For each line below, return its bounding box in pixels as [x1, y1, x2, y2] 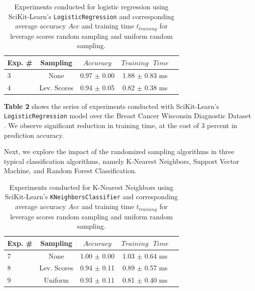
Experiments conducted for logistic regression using [14, 1, 169, 11]
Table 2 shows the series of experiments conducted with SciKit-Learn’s [4, 101, 219, 111]
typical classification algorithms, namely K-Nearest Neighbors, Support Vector [4, 156, 239, 166]
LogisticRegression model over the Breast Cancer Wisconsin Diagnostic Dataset [4, 110, 252, 121]
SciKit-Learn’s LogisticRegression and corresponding [8, 11, 175, 21]
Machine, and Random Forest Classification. [4, 165, 137, 176]
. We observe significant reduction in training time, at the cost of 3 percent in [4, 120, 237, 130]
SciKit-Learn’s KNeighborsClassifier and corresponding [5, 191, 178, 202]
